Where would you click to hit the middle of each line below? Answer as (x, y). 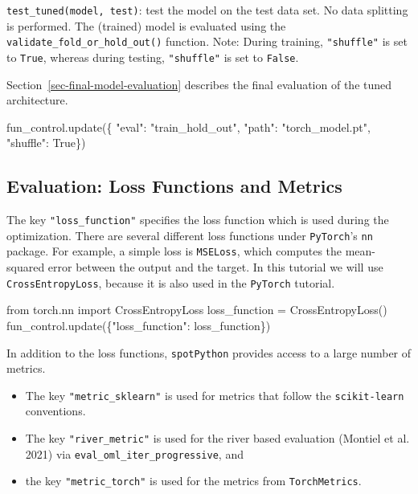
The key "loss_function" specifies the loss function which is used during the (198, 220)
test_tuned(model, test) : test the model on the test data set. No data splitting (207, 10)
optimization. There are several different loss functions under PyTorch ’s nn (190, 235)
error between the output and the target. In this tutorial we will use (215, 267)
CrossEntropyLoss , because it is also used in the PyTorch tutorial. (171, 282)
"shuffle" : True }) (46, 143)
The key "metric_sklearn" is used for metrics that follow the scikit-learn (215, 395)
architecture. (37, 100)
